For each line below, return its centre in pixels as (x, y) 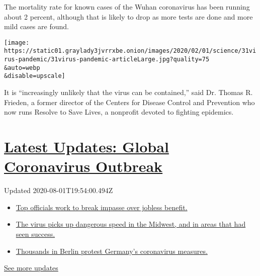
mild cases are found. (36, 26)
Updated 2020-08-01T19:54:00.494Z (59, 190)
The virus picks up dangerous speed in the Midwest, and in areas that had (131, 224)
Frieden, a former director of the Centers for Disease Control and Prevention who (129, 102)
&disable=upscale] (35, 76)
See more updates (31, 268)
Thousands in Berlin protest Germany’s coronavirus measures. (112, 251)
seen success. (35, 234)
